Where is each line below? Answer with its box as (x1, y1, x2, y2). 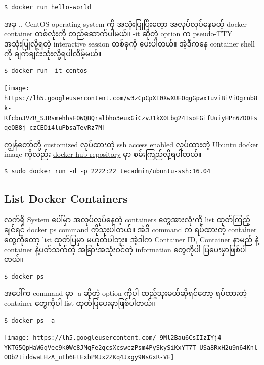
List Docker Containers (4, 191, 128, 206)
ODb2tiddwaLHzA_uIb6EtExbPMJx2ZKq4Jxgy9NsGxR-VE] (4, 354, 174, 361)
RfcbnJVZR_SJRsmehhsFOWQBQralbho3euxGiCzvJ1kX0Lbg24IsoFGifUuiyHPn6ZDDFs (4, 114, 258, 122)
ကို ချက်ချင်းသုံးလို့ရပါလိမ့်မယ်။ (4, 48, 102, 59)
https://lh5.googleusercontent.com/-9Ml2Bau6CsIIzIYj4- (33, 334, 225, 342)
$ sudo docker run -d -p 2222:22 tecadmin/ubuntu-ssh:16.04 (4, 168, 211, 175)
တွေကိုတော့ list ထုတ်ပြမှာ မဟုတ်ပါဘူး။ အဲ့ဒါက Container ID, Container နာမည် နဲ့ (4, 234, 259, 245)
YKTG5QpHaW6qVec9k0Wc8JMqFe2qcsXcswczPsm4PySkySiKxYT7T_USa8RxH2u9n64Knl (4, 344, 258, 351)
